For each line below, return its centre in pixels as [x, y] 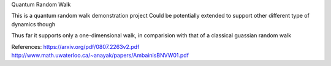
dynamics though [33, 24]
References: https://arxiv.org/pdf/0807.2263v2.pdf [75, 46]
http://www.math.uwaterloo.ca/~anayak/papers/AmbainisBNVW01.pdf [100, 55]
